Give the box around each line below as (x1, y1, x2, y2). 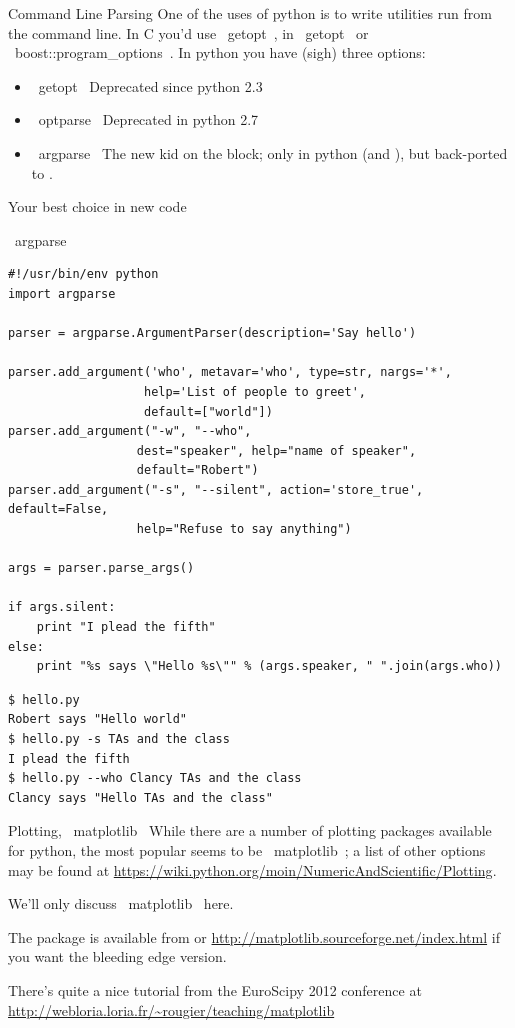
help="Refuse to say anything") (136, 522, 352, 537)
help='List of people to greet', (144, 384, 366, 399)
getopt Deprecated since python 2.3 (38, 75, 263, 96)
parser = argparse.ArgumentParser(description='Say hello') (8, 326, 417, 341)
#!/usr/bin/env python (8, 267, 159, 282)
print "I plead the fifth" (36, 620, 216, 635)
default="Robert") (136, 463, 259, 478)
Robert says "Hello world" (8, 712, 187, 727)
